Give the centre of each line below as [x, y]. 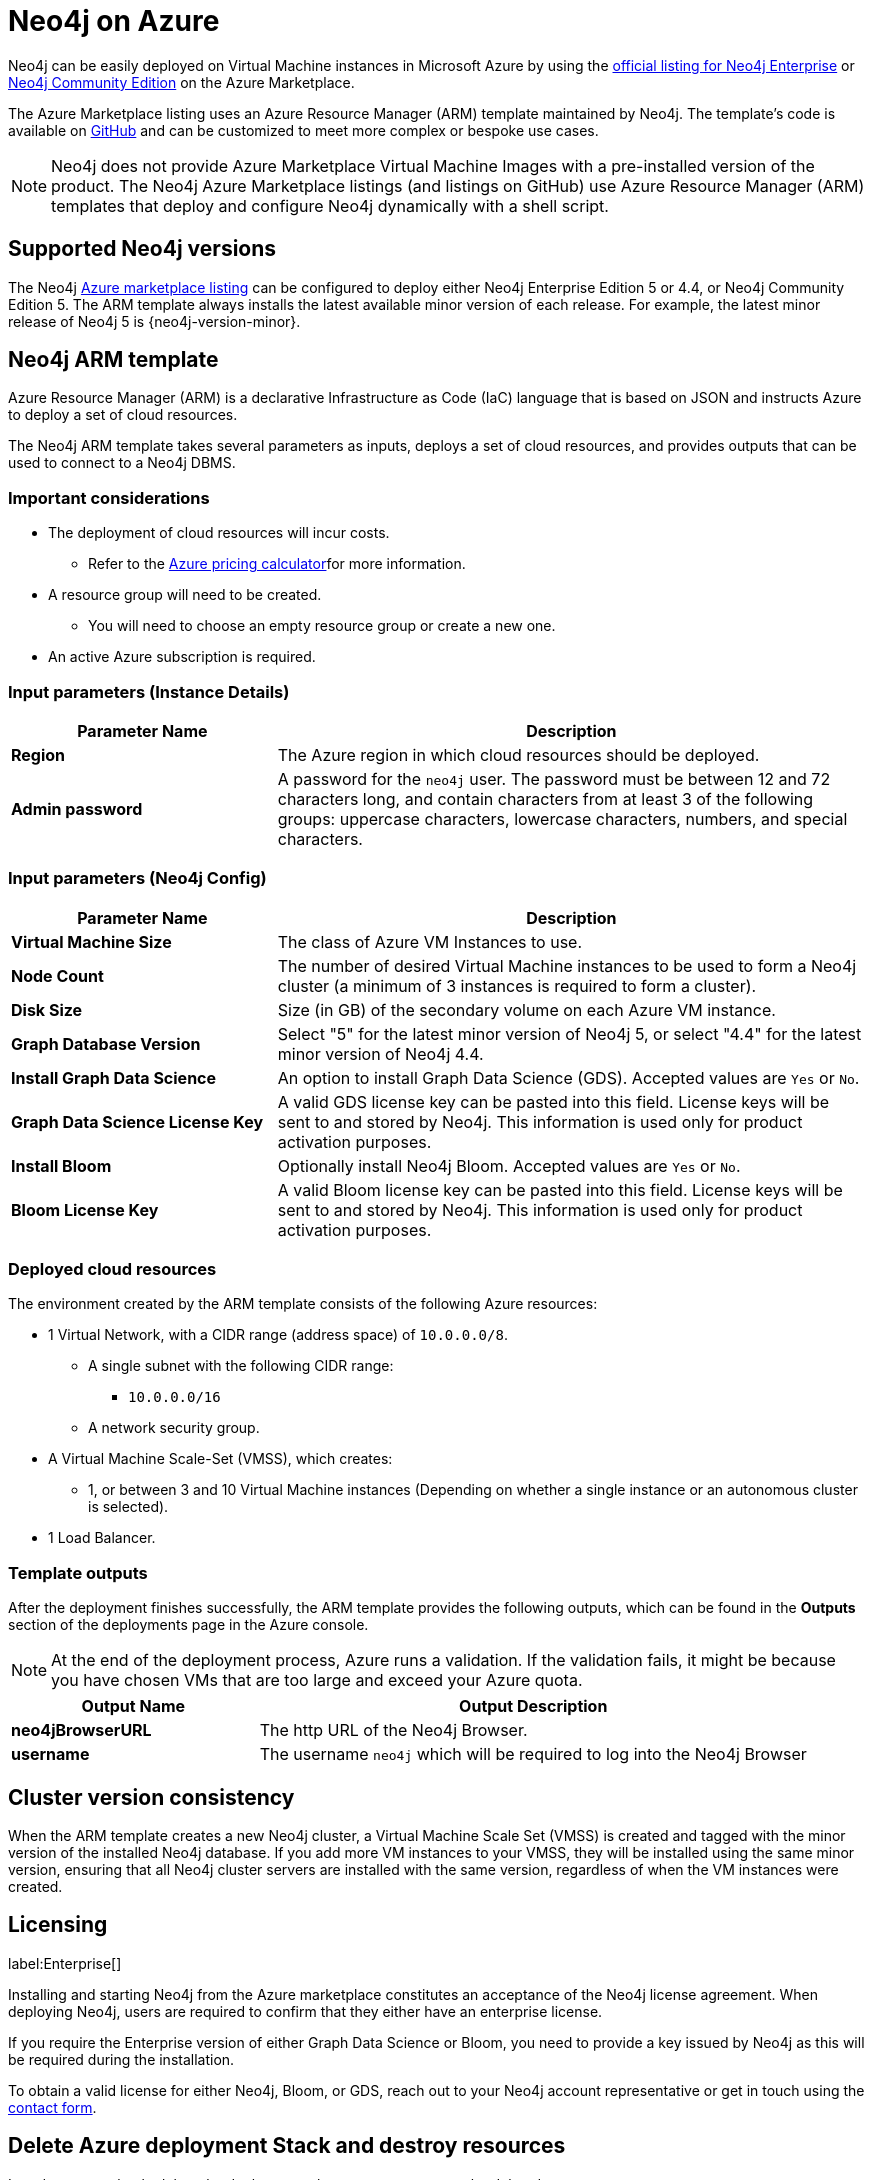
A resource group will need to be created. [185, 595]
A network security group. [174, 1428]
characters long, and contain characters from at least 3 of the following [545, 798]
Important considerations [109, 497]
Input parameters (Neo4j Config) [137, 878]
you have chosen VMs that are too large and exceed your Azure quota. [317, 1680]
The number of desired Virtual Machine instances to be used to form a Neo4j [567, 965]
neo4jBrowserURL [81, 1730]
